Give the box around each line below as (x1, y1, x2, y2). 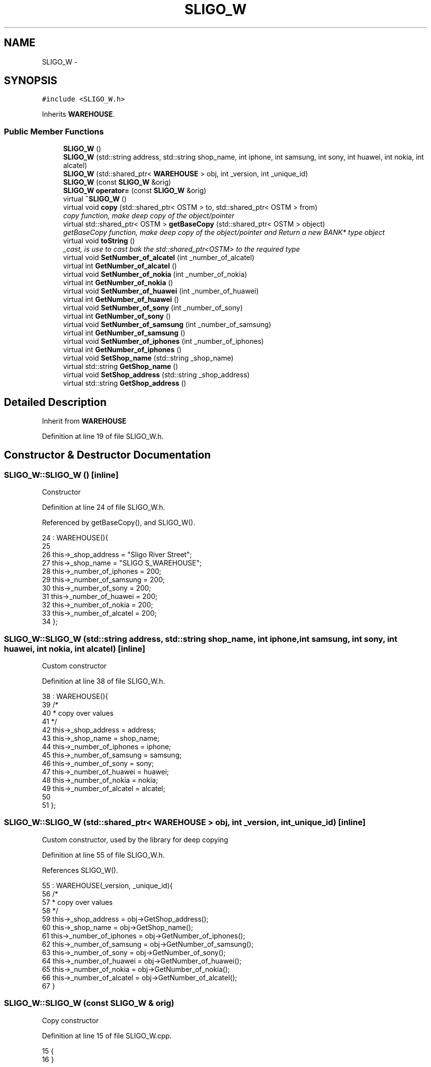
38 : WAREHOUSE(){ (42, 692, 108, 700)
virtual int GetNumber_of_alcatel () (63, 262, 177, 270)
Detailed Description (4, 396, 107, 408)
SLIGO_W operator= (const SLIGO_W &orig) (63, 186, 207, 195)
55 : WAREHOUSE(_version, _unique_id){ (42, 881, 173, 890)
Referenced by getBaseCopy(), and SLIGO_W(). (42, 518, 195, 527)
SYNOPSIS (4, 74, 58, 87)
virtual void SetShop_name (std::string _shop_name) (63, 354, 234, 363)
